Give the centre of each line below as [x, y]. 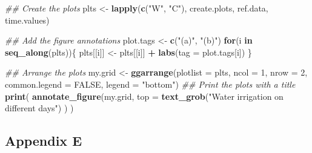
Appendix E [44, 141]
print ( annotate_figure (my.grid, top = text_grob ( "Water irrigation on [144, 96]
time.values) [27, 20]
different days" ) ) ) [39, 108]
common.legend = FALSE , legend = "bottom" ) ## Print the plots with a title [150, 84]
